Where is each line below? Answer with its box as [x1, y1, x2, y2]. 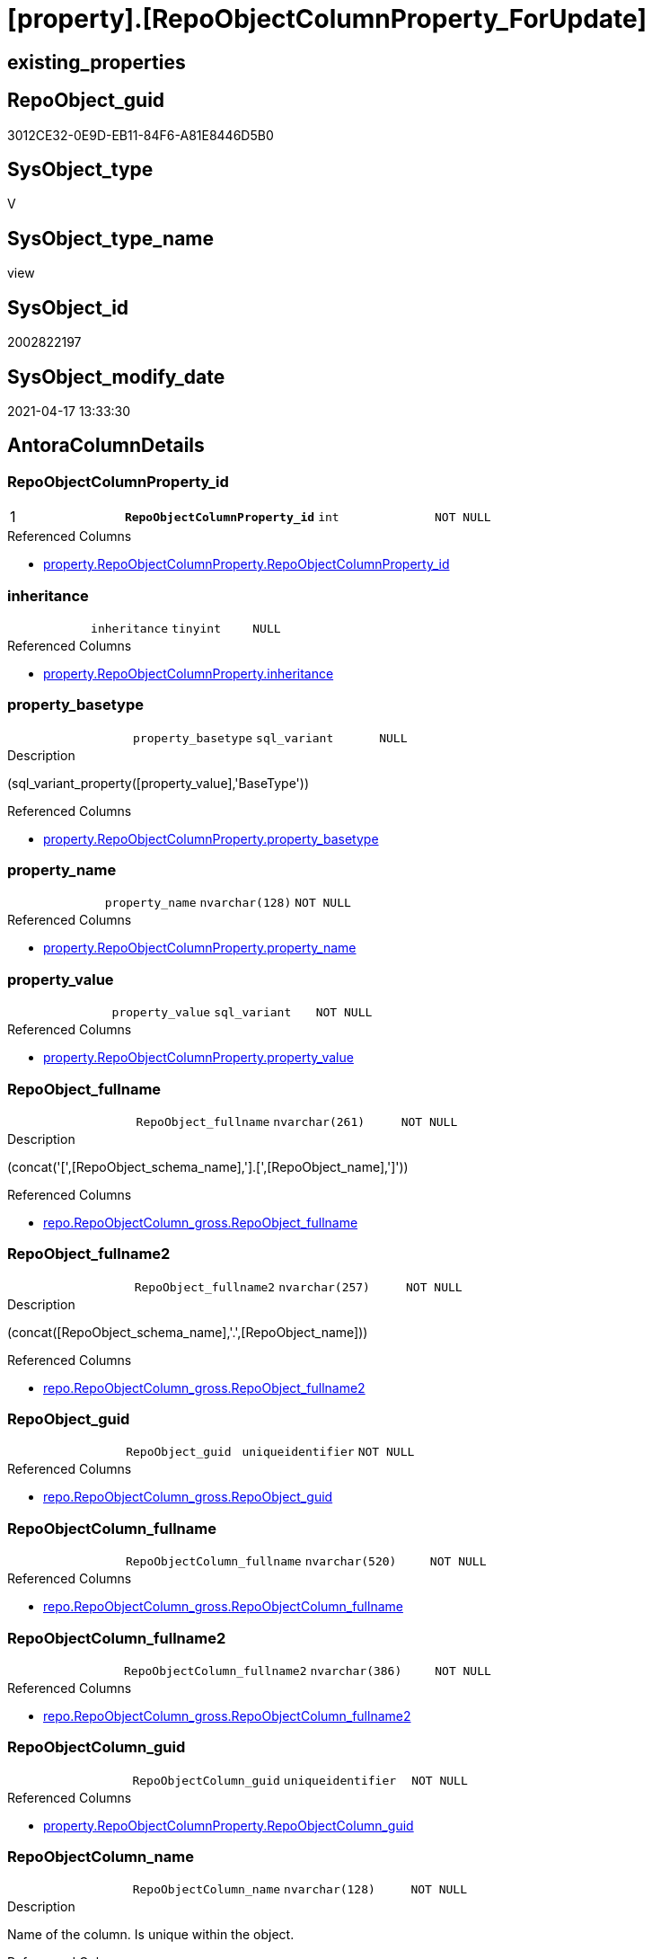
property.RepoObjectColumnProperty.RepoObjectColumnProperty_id [43, 556, 450, 572]
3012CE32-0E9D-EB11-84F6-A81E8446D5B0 [7, 127, 274, 143]
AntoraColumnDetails [7, 434, 205, 457]
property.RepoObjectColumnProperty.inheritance [43, 665, 334, 681]
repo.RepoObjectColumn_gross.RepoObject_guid [43, 1489, 333, 1505]
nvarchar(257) [278, 1280, 370, 1294]
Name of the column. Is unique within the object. [7, 1927, 295, 1943]
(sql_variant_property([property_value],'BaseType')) [7, 775, 310, 791]
